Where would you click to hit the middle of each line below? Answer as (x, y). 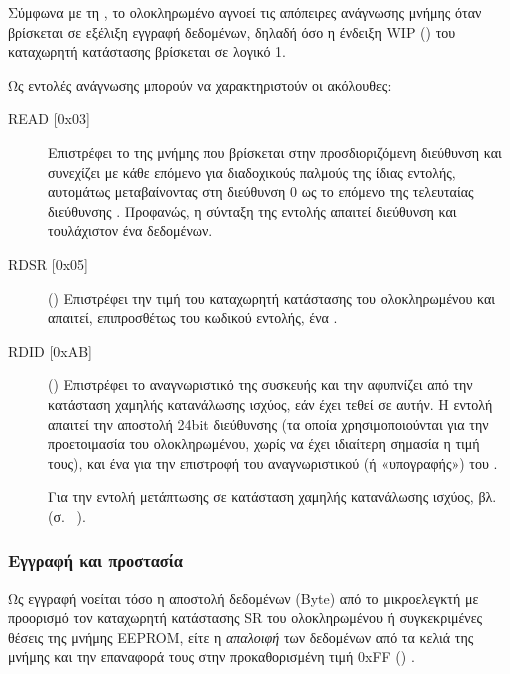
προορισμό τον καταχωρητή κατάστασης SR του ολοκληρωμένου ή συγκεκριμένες (245, 617)
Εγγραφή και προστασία (95, 560)
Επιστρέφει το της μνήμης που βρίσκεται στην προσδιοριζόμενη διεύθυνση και (275, 151)
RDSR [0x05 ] (48, 263)
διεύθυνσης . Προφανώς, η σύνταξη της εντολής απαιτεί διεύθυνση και (252, 210)
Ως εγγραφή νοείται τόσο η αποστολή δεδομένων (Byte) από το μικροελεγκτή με (243, 597)
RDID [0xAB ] (50, 350)
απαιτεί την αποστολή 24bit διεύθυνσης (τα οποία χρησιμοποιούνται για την (268, 423)
